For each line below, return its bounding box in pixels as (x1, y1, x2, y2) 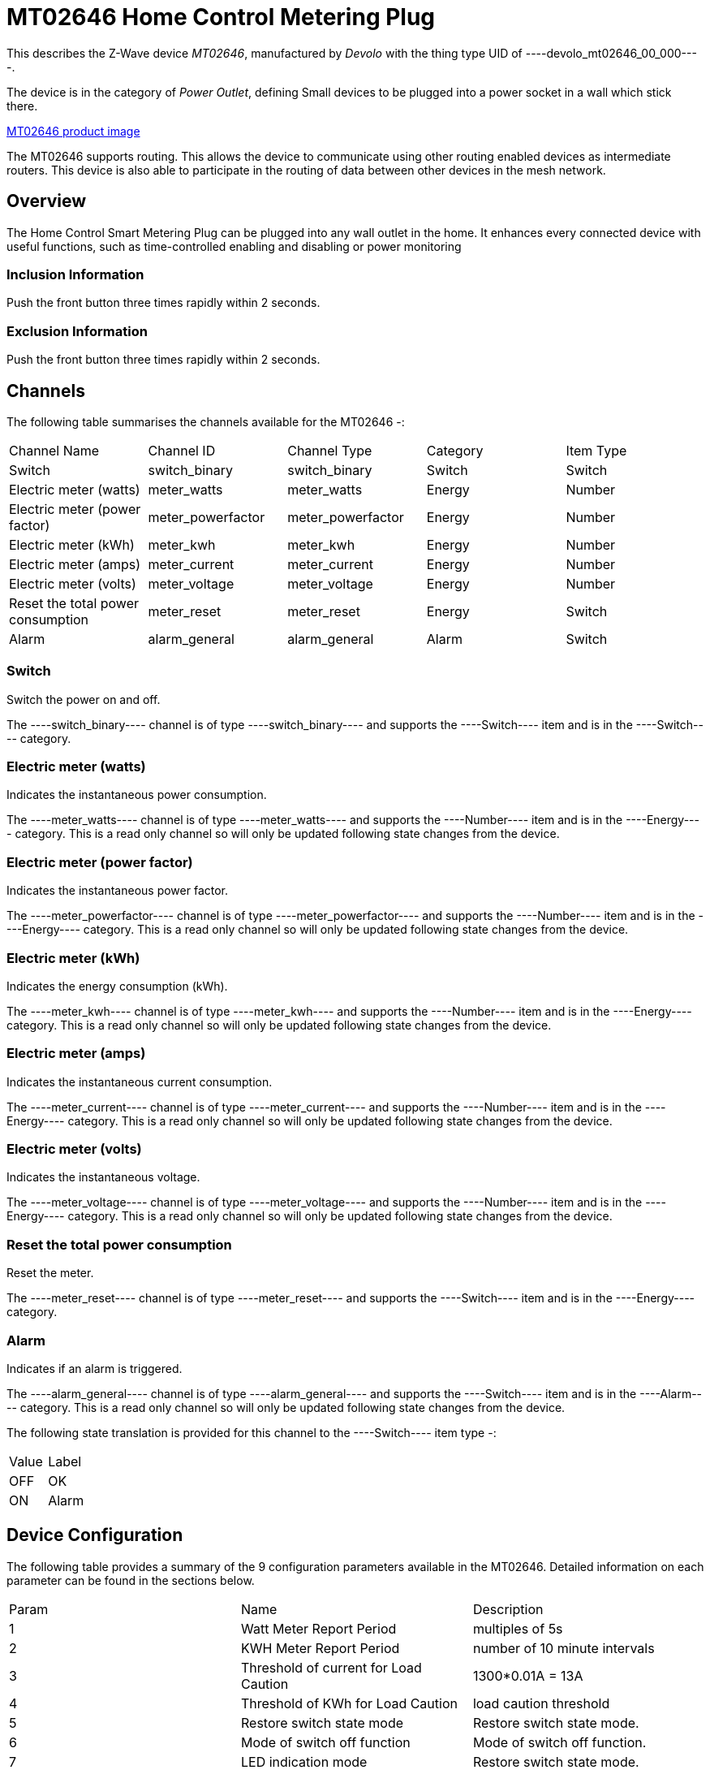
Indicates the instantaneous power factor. (6, 883, 229, 898)
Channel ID (148, 442, 216, 459)
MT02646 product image (6, 123, 140, 138)
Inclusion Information (6, 265, 144, 283)
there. (6, 98, 38, 113)
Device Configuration (6, 1525, 183, 1546)
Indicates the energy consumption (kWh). (6, 978, 228, 993)
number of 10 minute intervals (472, 1639, 655, 1656)
